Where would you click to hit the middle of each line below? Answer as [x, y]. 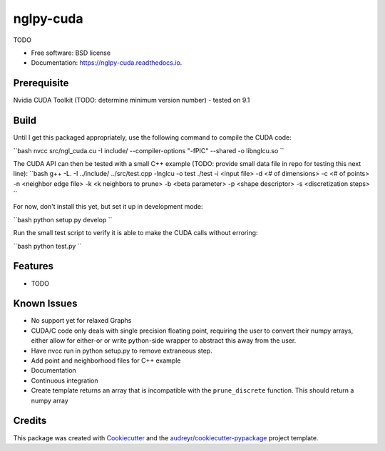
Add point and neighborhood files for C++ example [106, 361]
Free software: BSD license [71, 53]
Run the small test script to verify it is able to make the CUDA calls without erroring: [135, 233]
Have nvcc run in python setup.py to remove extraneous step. [122, 351]
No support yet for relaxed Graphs [81, 321]
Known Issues [45, 304]
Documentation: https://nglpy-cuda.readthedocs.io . [107, 63]
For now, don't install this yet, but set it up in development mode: [108, 207]
